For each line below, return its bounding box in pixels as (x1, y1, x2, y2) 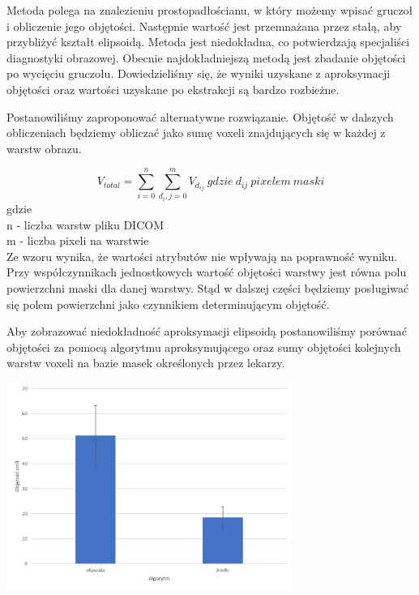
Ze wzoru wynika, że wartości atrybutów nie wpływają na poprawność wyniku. (6, 247, 398, 264)
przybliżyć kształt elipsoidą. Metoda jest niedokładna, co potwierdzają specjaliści (6, 33, 410, 50)
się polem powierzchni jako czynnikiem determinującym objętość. (6, 295, 330, 312)
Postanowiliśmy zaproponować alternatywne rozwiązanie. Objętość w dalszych (6, 108, 394, 125)
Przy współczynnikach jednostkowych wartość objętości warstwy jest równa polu (6, 263, 407, 280)
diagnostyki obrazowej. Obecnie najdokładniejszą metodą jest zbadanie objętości (6, 49, 406, 66)
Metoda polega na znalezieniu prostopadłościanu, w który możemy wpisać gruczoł (6, 2, 413, 18)
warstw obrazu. (6, 139, 82, 156)
